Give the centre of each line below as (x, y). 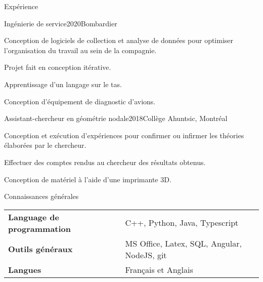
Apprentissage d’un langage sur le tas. (63, 84)
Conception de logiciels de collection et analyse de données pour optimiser (119, 40)
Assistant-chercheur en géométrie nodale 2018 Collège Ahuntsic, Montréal (116, 118)
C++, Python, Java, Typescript (182, 223)
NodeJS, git (146, 255)
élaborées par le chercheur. (45, 145)
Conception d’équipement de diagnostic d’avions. (80, 101)
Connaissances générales (41, 196)
